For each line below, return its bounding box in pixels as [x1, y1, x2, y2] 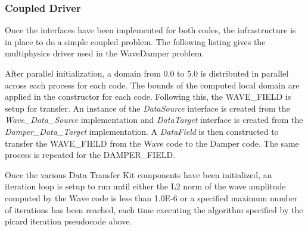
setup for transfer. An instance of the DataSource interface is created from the [5, 102, 290, 114]
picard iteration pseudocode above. [5, 215, 132, 227]
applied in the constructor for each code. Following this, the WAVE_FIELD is [5, 90, 291, 103]
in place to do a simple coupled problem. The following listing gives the [5, 35, 266, 48]
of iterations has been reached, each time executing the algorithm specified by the [5, 203, 303, 216]
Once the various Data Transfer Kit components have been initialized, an [5, 168, 272, 181]
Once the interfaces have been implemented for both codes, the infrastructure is [5, 24, 296, 36]
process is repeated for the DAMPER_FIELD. [5, 148, 176, 161]
